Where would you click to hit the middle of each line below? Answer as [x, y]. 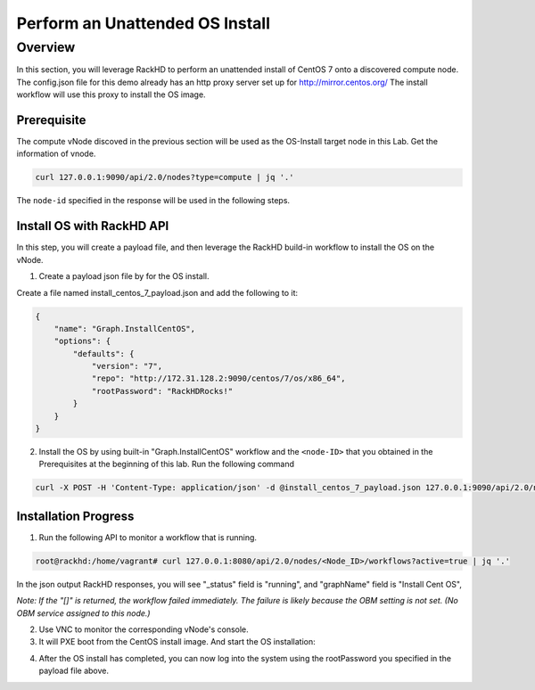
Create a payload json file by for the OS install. [124, 276]
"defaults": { [103, 353]
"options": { [82, 341]
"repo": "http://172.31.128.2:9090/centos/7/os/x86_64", [218, 378]
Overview [46, 47]
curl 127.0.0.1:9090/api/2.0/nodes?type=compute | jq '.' [165, 177]
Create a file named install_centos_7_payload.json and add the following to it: [157, 292]
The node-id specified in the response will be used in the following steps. [153, 201]
